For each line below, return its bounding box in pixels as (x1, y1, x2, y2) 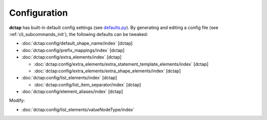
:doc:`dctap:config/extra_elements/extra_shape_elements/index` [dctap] (34, 68, 181, 74)
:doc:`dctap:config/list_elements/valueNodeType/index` (21, 106, 134, 113)
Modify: (9, 97, 25, 103)
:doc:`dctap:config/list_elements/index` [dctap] (21, 75, 117, 81)
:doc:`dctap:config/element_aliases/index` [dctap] (21, 89, 123, 94)
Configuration (9, 7, 68, 18)
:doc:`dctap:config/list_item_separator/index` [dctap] (34, 82, 141, 88)
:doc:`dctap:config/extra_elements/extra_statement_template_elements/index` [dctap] (34, 61, 209, 67)
